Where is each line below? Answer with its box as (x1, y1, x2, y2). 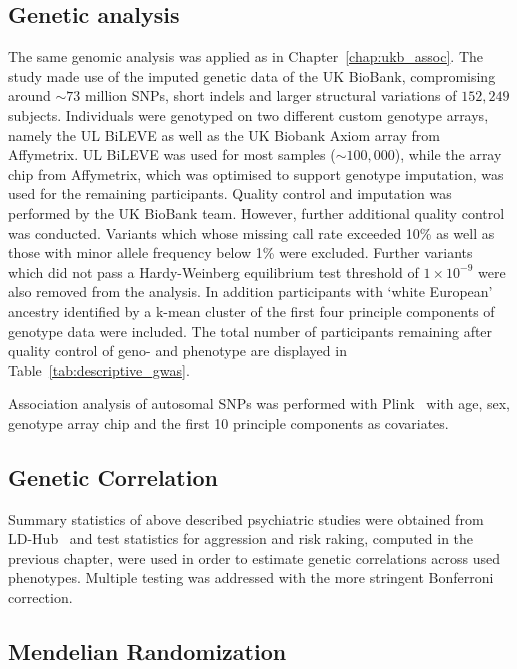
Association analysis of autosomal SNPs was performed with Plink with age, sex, (8, 393, 510, 414)
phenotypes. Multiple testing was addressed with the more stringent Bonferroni (8, 567, 494, 588)
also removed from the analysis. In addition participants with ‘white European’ (8, 281, 493, 302)
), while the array (394, 144, 502, 165)
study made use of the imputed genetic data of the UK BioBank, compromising (8, 65, 496, 86)
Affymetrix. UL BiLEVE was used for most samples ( (8, 144, 336, 165)
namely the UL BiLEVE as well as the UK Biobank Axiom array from (8, 124, 440, 145)
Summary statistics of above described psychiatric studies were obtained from (8, 508, 484, 529)
